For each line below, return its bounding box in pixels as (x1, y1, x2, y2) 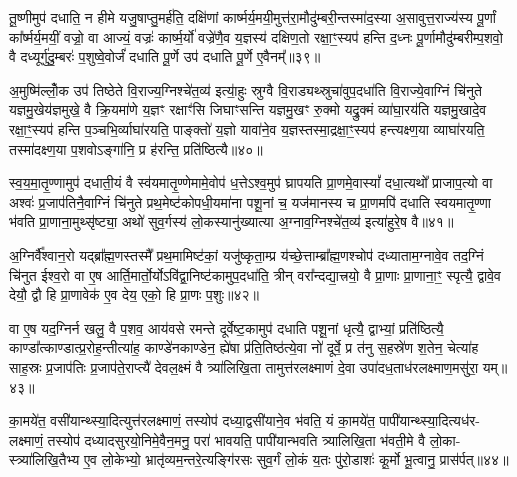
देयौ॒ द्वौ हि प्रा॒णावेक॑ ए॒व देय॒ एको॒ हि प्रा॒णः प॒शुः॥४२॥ (9, 284, 260, 305)
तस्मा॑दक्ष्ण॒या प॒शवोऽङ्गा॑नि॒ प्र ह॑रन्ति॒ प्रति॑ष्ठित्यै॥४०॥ (9, 138, 263, 159)
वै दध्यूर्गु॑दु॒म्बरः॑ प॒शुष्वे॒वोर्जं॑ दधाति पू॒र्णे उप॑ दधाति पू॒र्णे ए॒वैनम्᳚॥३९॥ (9, 46, 321, 67)
